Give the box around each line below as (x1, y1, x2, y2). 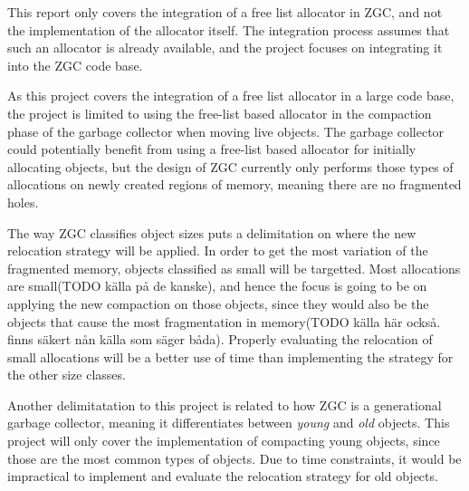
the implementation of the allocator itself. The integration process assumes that (7, 20, 450, 39)
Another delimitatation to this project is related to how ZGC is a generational (7, 395, 442, 414)
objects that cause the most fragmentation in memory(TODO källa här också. (7, 312, 441, 331)
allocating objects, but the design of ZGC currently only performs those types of (7, 157, 454, 176)
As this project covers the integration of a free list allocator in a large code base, (7, 86, 455, 105)
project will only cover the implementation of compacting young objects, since (7, 431, 440, 450)
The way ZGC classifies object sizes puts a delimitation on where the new (7, 223, 416, 242)
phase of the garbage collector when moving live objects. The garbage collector (7, 121, 445, 140)
